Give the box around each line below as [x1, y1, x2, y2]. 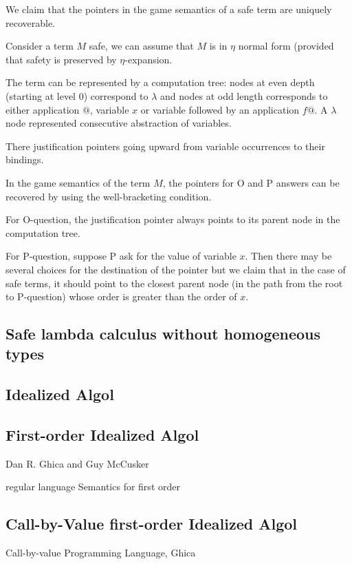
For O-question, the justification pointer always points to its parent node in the [5, 212, 340, 227]
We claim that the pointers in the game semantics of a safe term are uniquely [5, 2, 332, 16]
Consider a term [5, 39, 74, 53]
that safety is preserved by [5, 52, 117, 66]
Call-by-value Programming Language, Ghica [5, 545, 196, 560]
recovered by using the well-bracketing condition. [5, 189, 212, 203]
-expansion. [124, 52, 173, 66]
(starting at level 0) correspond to [5, 88, 148, 103]
